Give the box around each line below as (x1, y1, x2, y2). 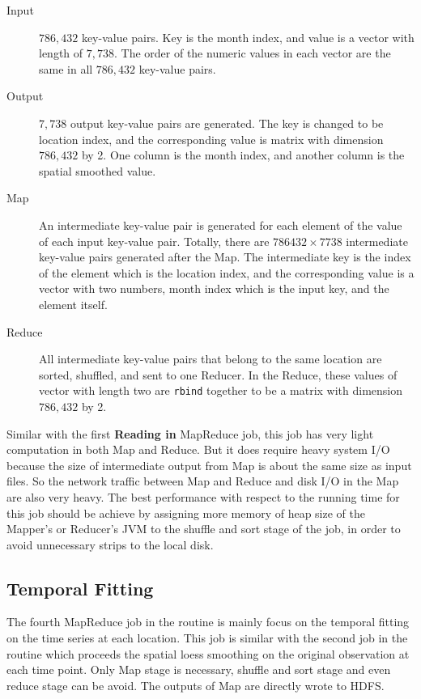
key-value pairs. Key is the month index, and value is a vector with (81, 28, 415, 45)
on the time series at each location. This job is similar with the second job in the (6, 629, 408, 646)
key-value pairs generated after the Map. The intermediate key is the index (39, 248, 411, 265)
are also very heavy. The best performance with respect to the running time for (6, 488, 400, 505)
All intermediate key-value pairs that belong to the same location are (39, 350, 382, 367)
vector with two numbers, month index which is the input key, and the (39, 280, 389, 297)
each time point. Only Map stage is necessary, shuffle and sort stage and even (6, 661, 391, 678)
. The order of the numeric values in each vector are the (113, 44, 391, 61)
